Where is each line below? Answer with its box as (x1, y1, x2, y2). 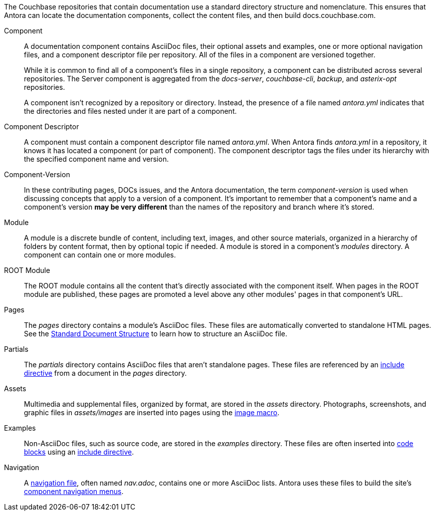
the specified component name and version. (24, 155, 169, 163)
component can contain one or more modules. (24, 251, 176, 259)
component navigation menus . (24, 487, 124, 496)
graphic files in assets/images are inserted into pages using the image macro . (24, 408, 280, 417)
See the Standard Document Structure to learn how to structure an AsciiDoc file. (24, 329, 287, 338)
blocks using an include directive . (24, 448, 134, 456)
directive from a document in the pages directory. (24, 369, 187, 377)
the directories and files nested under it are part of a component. (24, 107, 237, 115)
